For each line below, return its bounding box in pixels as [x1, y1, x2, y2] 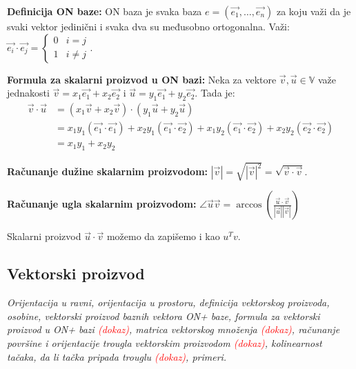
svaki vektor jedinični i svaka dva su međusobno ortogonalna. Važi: [7, 19, 290, 33]
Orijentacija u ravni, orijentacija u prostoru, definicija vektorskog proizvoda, [7, 295, 330, 310]
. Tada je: [195, 86, 235, 100]
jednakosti [7, 86, 50, 100]
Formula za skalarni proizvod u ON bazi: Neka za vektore [7, 72, 277, 86]
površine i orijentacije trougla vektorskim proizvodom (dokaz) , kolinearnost [7, 336, 322, 350]
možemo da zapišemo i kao [106, 229, 220, 243]
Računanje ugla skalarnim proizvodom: [7, 197, 197, 211]
